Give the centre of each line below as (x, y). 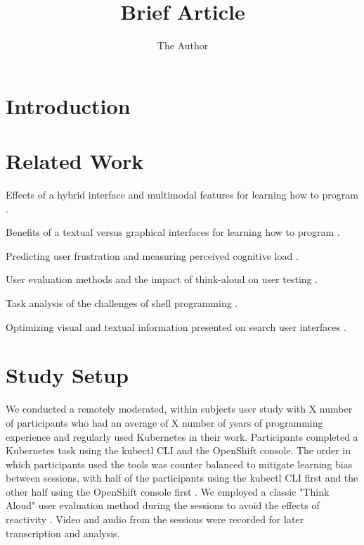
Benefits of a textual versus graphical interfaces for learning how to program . (173, 232)
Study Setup (67, 375)
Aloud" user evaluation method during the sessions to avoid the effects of (163, 505)
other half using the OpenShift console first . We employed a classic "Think (168, 491)
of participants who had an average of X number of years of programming (164, 422)
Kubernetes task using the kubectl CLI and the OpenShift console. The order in (178, 450)
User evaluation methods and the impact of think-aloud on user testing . (162, 279)
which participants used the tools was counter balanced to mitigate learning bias (179, 464)
